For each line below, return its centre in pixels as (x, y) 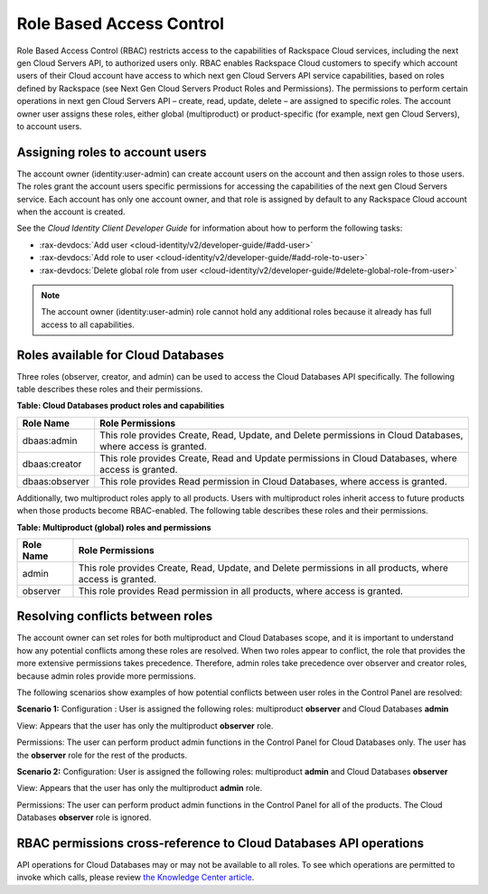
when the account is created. (71, 212)
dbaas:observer (56, 481)
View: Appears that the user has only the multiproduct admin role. (140, 788)
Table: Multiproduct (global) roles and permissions (114, 527)
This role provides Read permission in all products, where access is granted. (241, 590)
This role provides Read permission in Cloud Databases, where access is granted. (273, 481)
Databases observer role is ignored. (84, 817)
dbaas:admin (50, 440)
